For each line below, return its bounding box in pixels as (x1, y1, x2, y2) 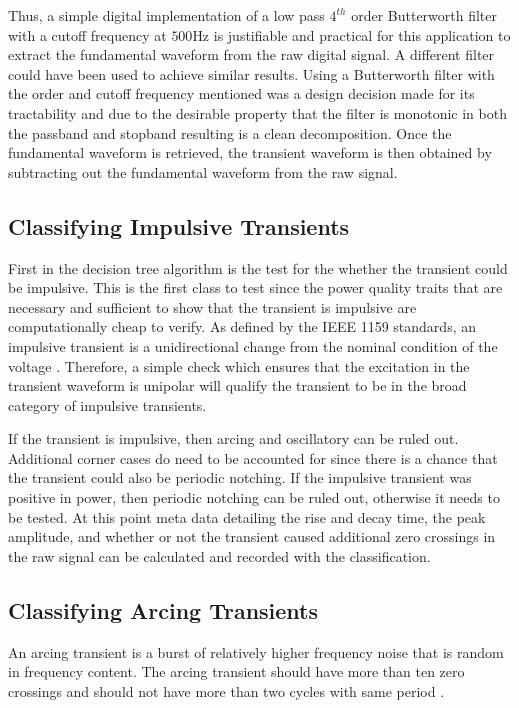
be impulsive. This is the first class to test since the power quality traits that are (8, 277, 503, 298)
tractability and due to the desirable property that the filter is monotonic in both (8, 102, 507, 123)
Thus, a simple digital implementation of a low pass (8, 5, 325, 25)
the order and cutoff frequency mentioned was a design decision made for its (8, 83, 475, 104)
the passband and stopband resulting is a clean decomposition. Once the (8, 122, 452, 143)
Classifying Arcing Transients (8, 594, 319, 625)
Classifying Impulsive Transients (8, 210, 350, 241)
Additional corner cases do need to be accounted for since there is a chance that (8, 447, 498, 468)
